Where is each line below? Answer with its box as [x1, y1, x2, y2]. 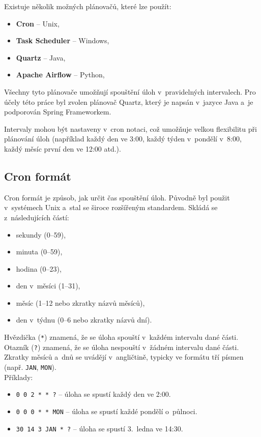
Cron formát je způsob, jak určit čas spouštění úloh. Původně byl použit [4, 192, 230, 202]
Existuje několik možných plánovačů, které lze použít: [4, 1, 171, 11]
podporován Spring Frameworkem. [4, 106, 111, 117]
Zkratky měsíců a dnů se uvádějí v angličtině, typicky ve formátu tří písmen [4, 352, 244, 362]
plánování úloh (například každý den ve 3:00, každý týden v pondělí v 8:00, [4, 133, 242, 144]
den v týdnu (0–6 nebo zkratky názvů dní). [16, 314, 152, 325]
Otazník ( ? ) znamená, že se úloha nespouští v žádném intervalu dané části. [4, 341, 239, 352]
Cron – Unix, [16, 18, 60, 28]
